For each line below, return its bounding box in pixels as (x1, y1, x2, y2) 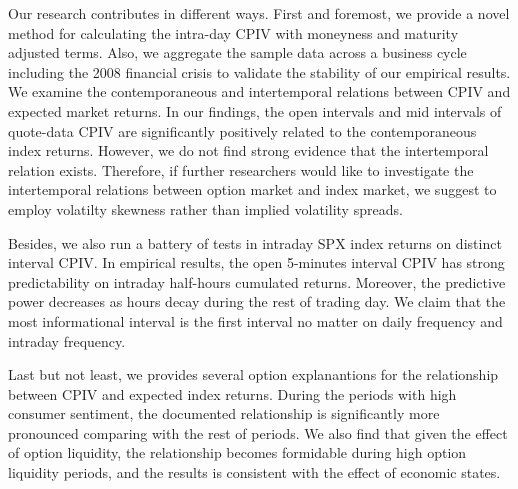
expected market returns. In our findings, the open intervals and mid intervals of (8, 100, 502, 121)
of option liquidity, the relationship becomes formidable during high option (8, 442, 467, 463)
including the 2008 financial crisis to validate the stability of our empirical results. (8, 61, 511, 82)
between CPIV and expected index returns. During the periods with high (8, 383, 457, 404)
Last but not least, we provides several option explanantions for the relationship (8, 364, 499, 385)
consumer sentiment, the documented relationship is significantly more (8, 403, 440, 424)
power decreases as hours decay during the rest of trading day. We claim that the (8, 291, 506, 312)
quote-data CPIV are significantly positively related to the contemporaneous (8, 120, 477, 141)
